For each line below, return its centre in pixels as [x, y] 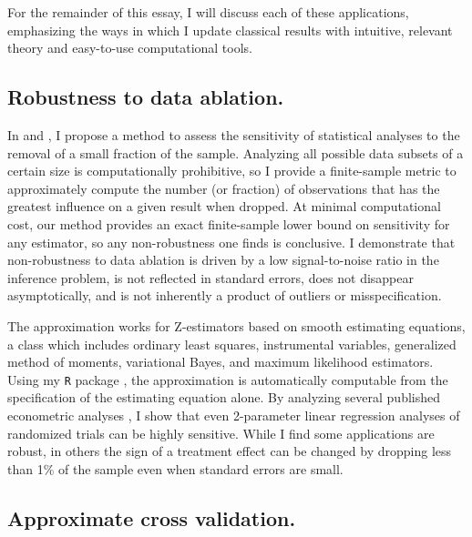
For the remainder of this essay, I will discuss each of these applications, [208, 12]
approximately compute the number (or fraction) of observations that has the [224, 188]
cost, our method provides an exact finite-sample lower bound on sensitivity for [229, 223]
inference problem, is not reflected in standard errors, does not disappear [210, 277]
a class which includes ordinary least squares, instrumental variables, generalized [232, 344]
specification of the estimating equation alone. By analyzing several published [224, 397]
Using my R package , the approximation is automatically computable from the [228, 379]
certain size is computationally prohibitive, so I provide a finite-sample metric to [232, 171]
